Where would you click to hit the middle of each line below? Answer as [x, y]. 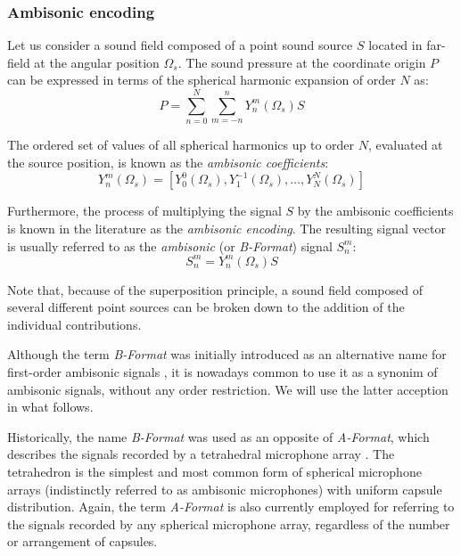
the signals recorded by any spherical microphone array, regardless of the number [229, 523]
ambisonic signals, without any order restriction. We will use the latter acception [228, 389]
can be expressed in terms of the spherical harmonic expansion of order [202, 80]
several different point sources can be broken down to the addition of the [206, 307]
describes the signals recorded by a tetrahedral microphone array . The [201, 454]
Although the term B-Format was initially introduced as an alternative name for [227, 354]
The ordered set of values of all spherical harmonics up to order [181, 145]
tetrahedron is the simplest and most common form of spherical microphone [214, 471]
